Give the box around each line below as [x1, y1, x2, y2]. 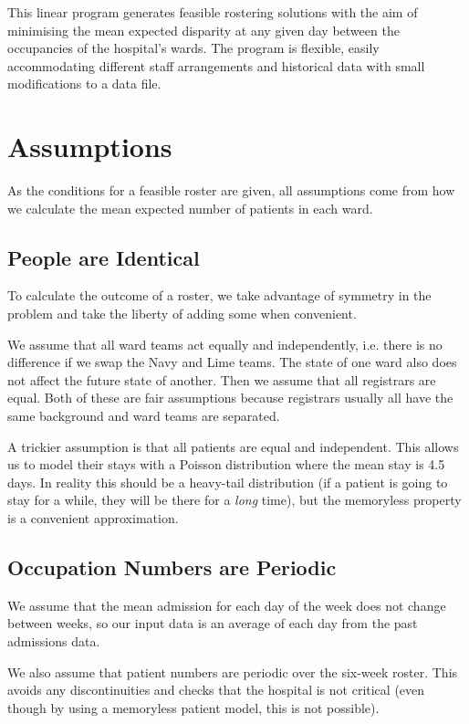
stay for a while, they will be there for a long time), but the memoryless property [7, 490, 462, 509]
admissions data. [7, 632, 100, 650]
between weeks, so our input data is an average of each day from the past [7, 614, 418, 633]
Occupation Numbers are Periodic [7, 553, 337, 581]
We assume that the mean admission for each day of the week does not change [7, 595, 446, 614]
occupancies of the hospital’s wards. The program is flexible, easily [7, 38, 380, 58]
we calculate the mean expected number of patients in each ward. [7, 198, 373, 217]
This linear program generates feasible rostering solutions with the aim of [7, 3, 418, 21]
